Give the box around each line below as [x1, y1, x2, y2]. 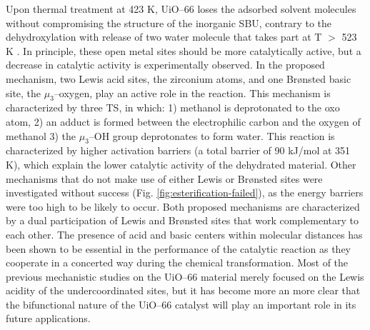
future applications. [6, 311, 91, 326]
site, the [6, 85, 41, 100]
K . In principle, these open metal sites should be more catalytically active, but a [6, 43, 361, 58]
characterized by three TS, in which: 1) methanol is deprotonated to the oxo [6, 100, 340, 115]
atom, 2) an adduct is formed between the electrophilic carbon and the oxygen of [6, 114, 361, 129]
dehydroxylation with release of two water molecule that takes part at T [6, 29, 322, 44]
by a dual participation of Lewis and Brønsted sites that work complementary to [6, 213, 359, 228]
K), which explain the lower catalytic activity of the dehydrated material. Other [6, 156, 356, 171]
